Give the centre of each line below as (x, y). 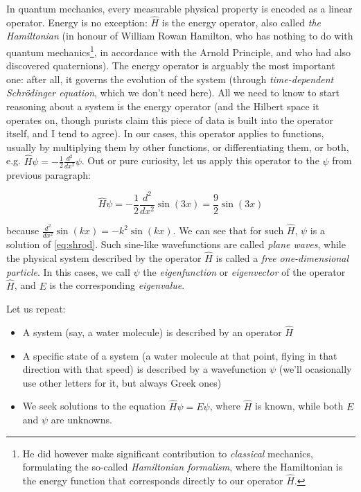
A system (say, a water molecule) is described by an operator (152, 332)
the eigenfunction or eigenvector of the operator (244, 271)
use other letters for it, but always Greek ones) (122, 382)
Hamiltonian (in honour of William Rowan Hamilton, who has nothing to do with (180, 36)
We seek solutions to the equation (94, 406)
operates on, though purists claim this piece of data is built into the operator (170, 120)
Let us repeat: (36, 309)
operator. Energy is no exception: (77, 22)
